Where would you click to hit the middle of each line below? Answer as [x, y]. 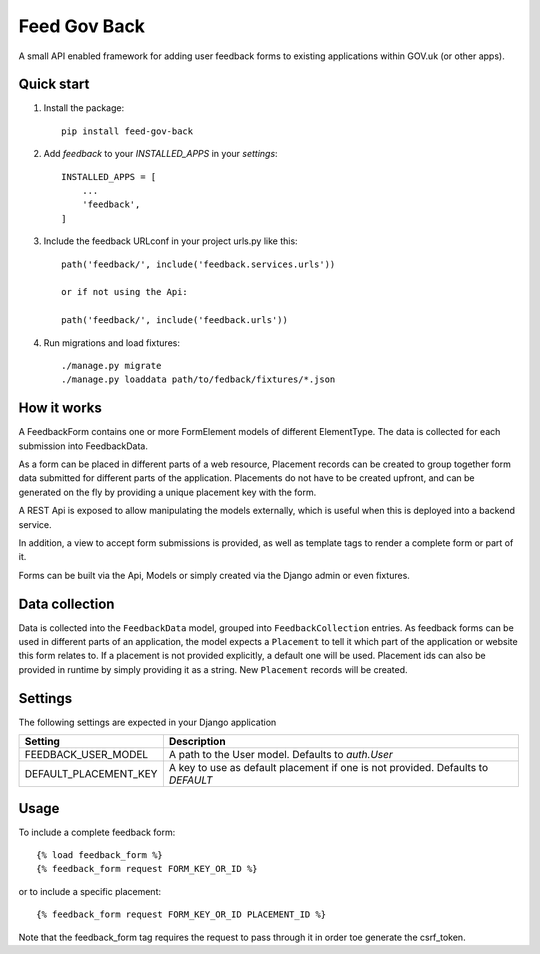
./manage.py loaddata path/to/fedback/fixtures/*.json [198, 379]
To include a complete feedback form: [97, 832]
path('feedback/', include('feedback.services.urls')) [198, 264]
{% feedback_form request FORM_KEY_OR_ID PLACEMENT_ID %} [181, 914]
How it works [60, 408]
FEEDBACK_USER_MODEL [86, 755]
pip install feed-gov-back [127, 131]
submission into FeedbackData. [83, 446]
